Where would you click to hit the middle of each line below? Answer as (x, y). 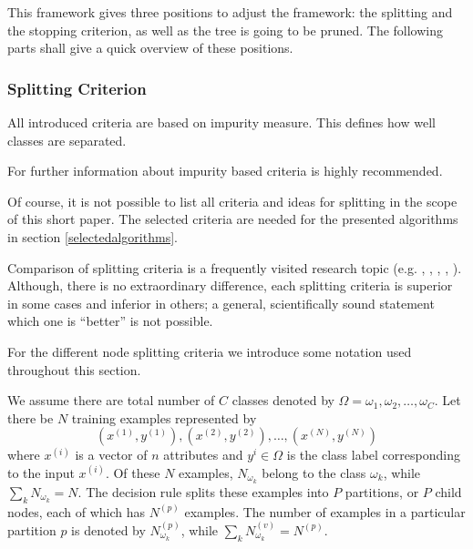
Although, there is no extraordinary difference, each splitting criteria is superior (230, 285)
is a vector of (111, 455)
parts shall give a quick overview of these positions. (150, 48)
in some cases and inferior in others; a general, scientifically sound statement (221, 303)
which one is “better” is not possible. (110, 321)
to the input (41, 472)
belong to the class (314, 472)
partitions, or (382, 491)
